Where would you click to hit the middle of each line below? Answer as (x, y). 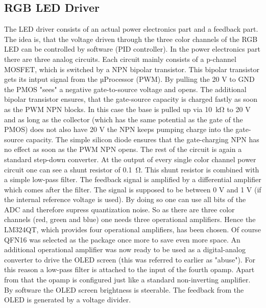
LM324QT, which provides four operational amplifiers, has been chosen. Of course (132, 229)
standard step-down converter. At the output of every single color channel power (130, 159)
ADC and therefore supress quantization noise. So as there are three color (119, 209)
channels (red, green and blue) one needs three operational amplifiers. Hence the (130, 219)
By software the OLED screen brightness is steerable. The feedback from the (124, 289)
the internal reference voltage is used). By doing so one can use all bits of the (125, 199)
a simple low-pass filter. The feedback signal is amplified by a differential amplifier (133, 179)
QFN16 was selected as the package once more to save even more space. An (122, 239)
